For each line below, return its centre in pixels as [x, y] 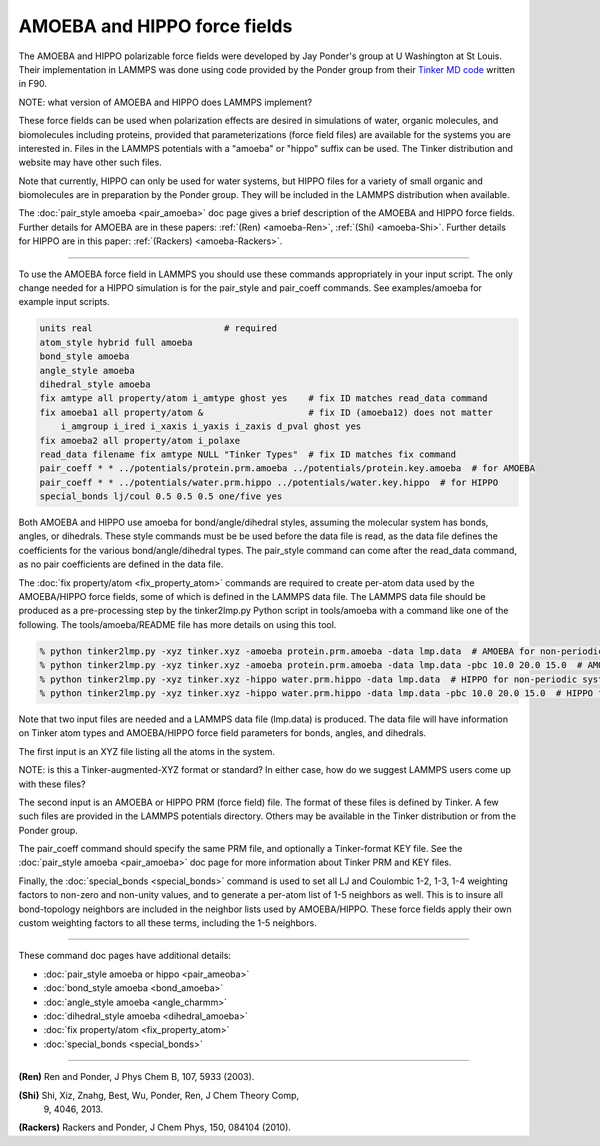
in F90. [33, 84]
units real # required [158, 328]
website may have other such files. [90, 162]
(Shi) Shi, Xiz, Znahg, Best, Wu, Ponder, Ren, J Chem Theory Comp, [159, 1095]
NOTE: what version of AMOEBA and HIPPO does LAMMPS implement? [165, 102]
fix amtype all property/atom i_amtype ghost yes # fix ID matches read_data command [264, 398]
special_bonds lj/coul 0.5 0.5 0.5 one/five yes [161, 496]
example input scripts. [64, 302]
